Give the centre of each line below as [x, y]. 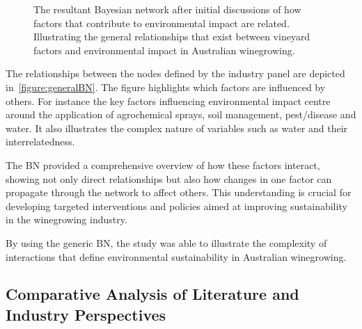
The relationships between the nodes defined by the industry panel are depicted [175, 73]
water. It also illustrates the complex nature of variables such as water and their [177, 128]
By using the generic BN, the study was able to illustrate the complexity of [166, 242]
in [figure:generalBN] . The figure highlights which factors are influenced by [166, 87]
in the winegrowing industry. [66, 219]
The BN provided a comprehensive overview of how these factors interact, [163, 164]
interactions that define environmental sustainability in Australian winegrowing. [176, 256]
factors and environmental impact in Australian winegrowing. [164, 50]
